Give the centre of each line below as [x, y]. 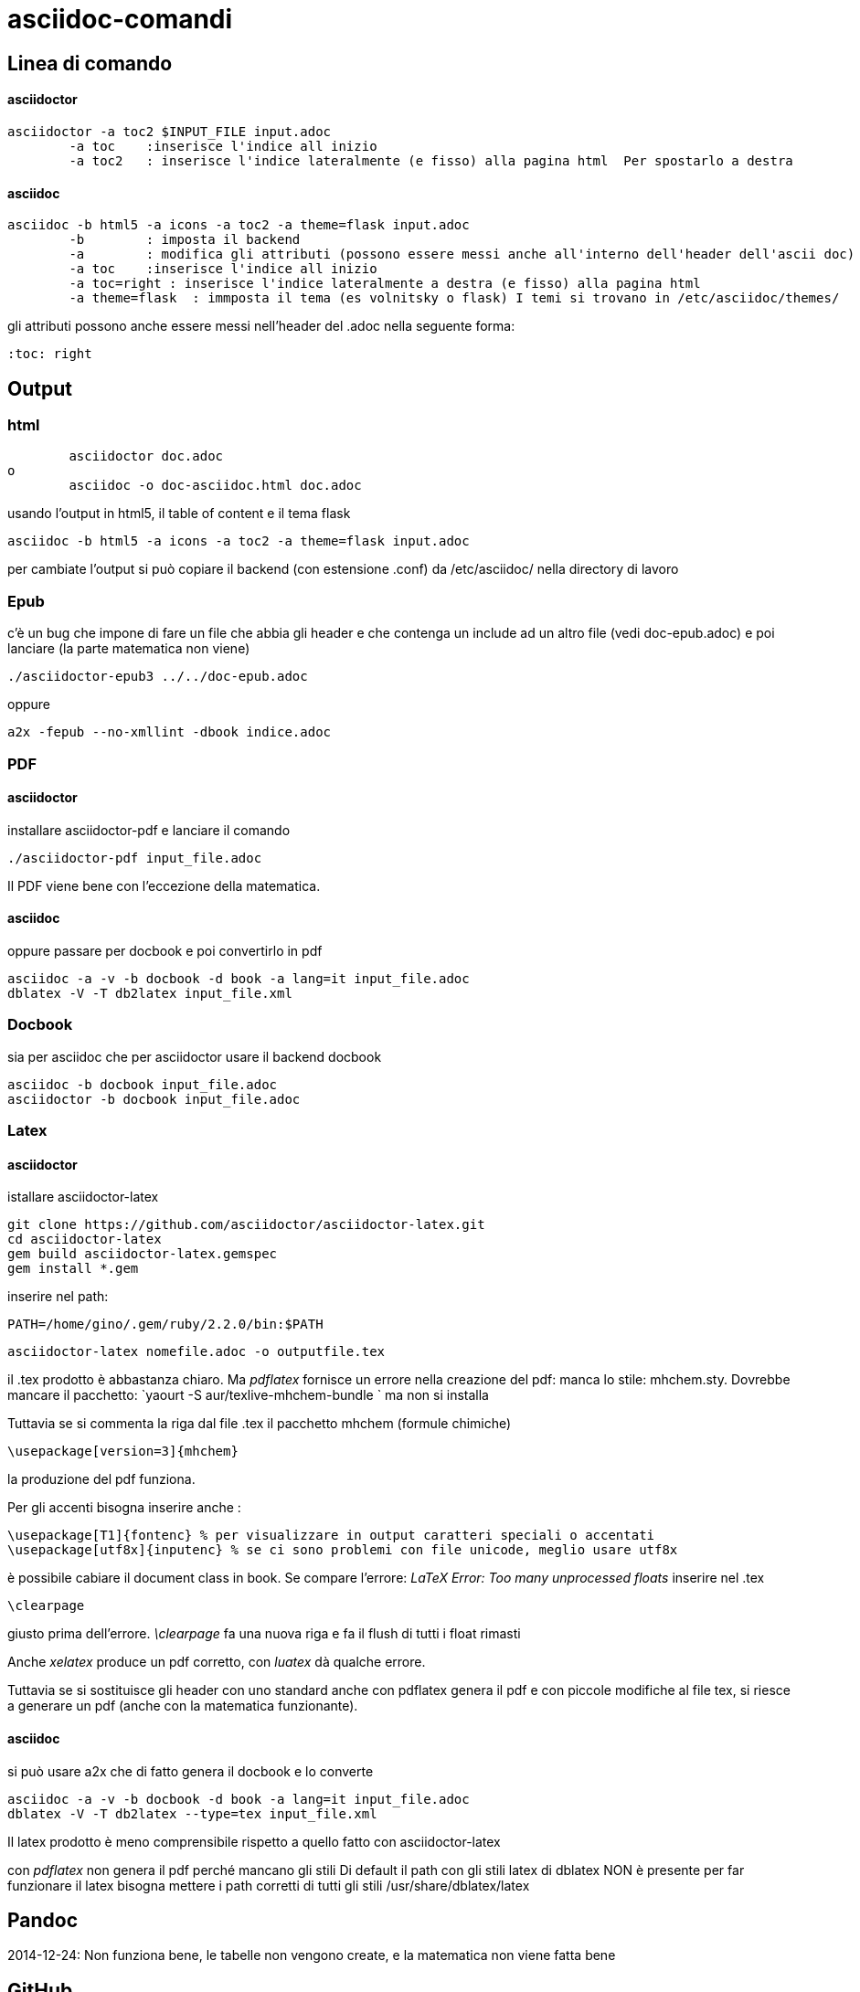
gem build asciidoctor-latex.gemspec [143, 1254]
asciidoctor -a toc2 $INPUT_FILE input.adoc [170, 131]
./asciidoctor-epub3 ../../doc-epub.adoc [158, 677]
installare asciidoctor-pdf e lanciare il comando [149, 830]
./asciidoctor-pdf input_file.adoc [135, 858]
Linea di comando [90, 63]
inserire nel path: [58, 1297]
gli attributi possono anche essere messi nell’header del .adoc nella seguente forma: [261, 326]
